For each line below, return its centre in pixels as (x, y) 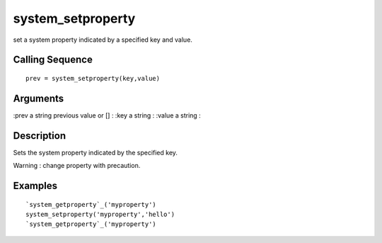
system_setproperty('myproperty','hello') (100, 214)
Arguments (39, 98)
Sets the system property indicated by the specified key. (95, 152)
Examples (35, 185)
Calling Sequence (53, 60)
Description (40, 136)
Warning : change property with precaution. (77, 166)
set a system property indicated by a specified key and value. (103, 40)
